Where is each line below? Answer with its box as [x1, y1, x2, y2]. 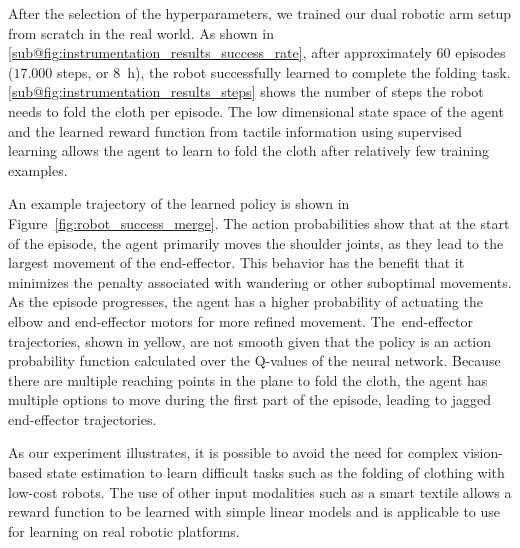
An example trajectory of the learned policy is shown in [8, 193, 350, 214]
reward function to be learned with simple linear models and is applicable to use [8, 501, 501, 522]
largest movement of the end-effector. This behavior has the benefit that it [8, 252, 465, 273]
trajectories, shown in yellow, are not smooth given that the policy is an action [8, 330, 492, 351]
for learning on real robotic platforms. [8, 520, 240, 541]
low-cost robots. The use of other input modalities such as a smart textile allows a [8, 481, 512, 502]
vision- [462, 442, 503, 463]
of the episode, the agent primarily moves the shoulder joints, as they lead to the [8, 232, 504, 253]
